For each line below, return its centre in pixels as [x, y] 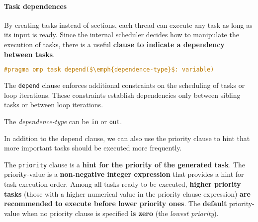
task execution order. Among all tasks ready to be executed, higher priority [123, 184]
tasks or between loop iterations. [54, 105]
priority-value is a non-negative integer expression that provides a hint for [124, 174]
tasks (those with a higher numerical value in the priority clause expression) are [127, 193]
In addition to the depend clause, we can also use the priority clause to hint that [127, 138]
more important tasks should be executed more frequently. [93, 148]
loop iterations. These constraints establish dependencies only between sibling [122, 95]
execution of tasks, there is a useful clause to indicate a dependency [114, 44]
